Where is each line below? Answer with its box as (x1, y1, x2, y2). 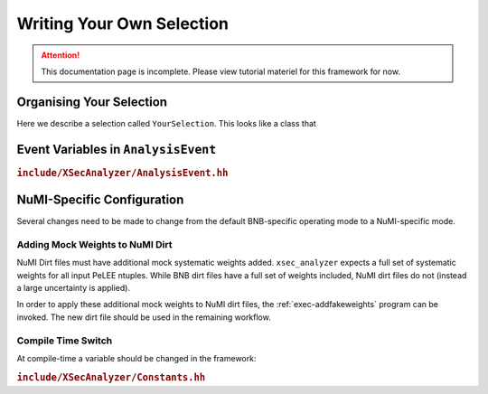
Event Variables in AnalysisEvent (16, 141, 217, 157)
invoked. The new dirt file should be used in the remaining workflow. (16, 312, 271, 323)
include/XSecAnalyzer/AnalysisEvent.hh (16, 166, 229, 179)
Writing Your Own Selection (16, 14, 230, 33)
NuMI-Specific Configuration (16, 192, 184, 208)
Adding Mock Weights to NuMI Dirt (16, 238, 173, 250)
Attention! (41, 50, 80, 61)
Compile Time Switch (16, 334, 113, 347)
